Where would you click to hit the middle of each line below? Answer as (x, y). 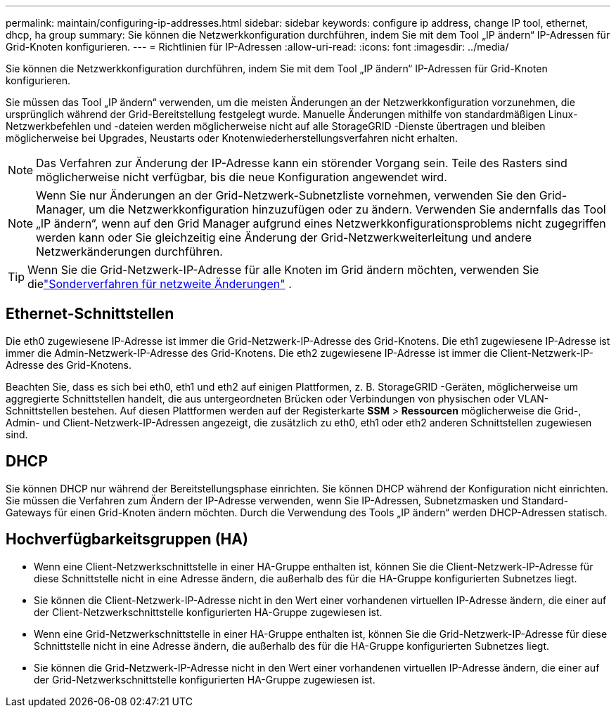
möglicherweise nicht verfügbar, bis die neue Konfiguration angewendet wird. (242, 177)
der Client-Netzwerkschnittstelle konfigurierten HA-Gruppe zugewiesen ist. (208, 612)
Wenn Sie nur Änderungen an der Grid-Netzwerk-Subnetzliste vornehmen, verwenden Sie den (286, 195)
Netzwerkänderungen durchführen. (129, 251)
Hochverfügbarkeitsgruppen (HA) (127, 539)
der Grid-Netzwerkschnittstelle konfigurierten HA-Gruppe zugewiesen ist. (205, 679)
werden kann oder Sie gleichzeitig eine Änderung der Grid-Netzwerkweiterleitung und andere (284, 237)
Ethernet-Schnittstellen (90, 314)
